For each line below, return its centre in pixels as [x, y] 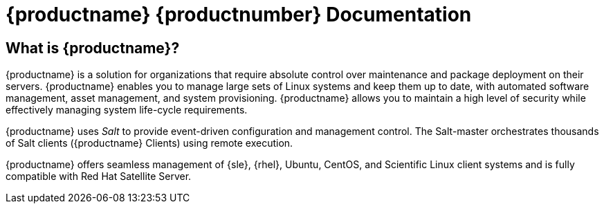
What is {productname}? [93, 48]
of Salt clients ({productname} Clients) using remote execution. [149, 143]
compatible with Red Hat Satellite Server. [99, 176]
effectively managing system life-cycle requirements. [127, 110]
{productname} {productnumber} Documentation [239, 15]
